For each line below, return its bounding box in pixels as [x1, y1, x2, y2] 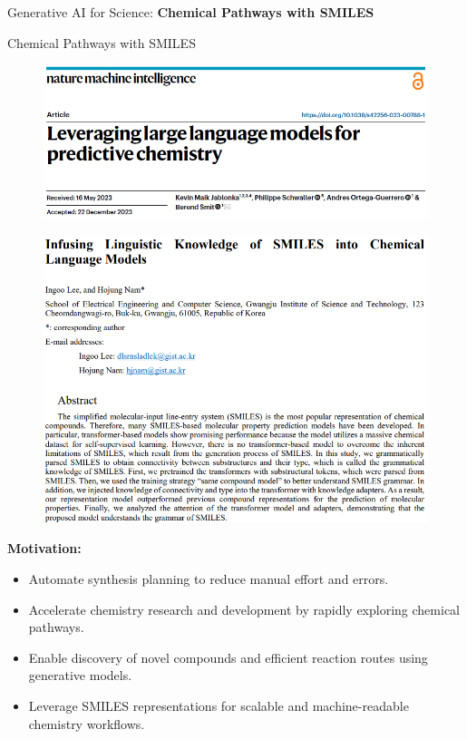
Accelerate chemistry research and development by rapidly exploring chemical [28, 599, 460, 618]
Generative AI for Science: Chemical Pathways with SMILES [7, 3, 375, 21]
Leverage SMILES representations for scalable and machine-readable [28, 696, 409, 715]
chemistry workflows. [28, 714, 145, 733]
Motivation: [7, 539, 82, 558]
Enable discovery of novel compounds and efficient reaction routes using [28, 647, 428, 666]
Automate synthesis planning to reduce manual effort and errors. [28, 569, 389, 588]
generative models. [28, 666, 132, 685]
